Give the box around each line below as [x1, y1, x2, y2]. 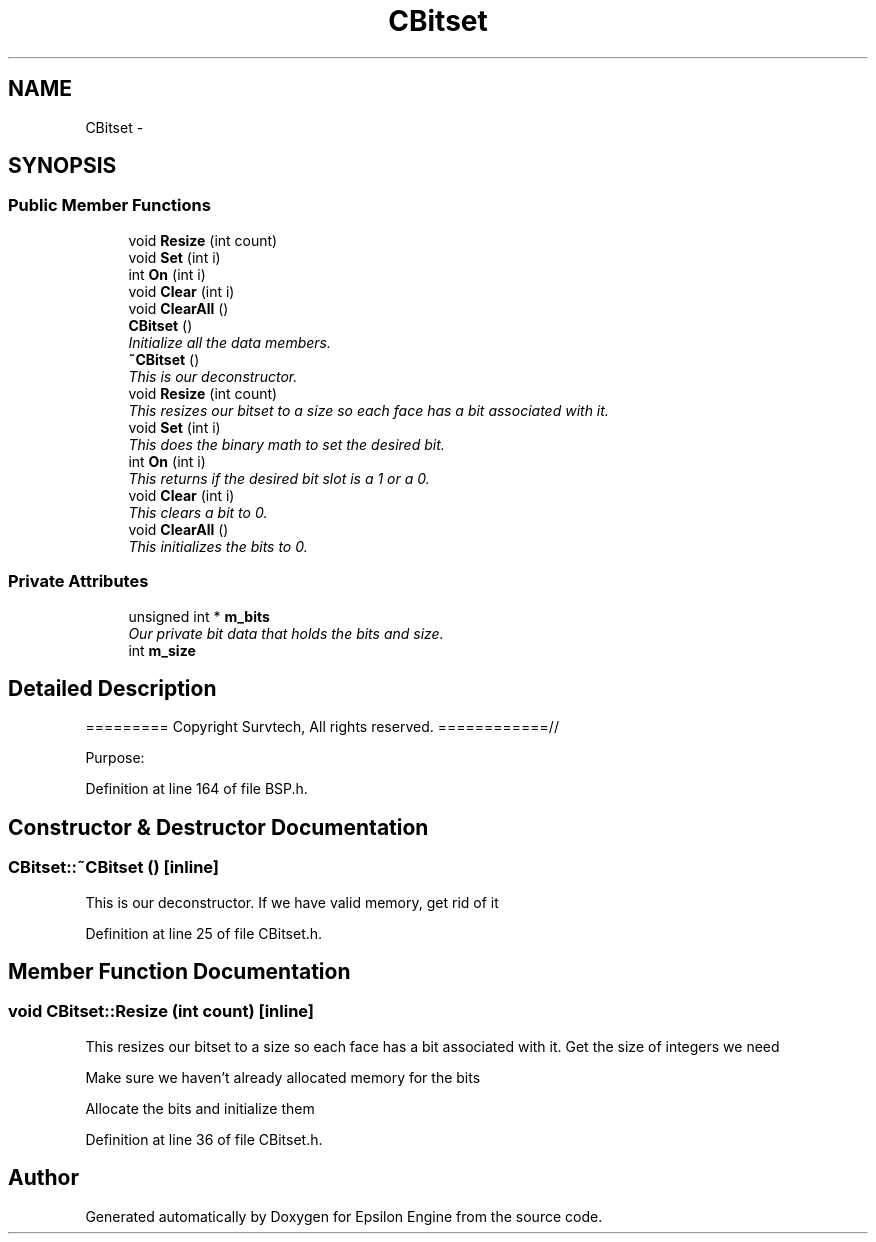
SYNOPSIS [8, 153, 117, 179]
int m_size [128, 641, 196, 659]
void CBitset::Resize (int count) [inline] [8, 1001, 315, 1022]
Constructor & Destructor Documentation [8, 814, 429, 840]
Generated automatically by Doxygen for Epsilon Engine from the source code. [85, 1207, 603, 1225]
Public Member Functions [8, 195, 211, 216]
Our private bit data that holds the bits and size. [128, 624, 444, 642]
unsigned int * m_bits [128, 607, 270, 625]
